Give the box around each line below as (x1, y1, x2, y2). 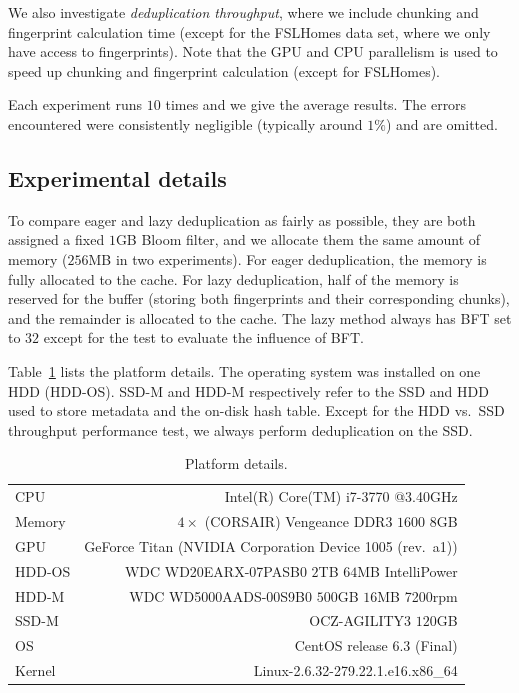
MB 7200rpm (377, 585, 458, 606)
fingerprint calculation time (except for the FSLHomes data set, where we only (8, 21, 491, 42)
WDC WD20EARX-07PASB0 (124, 560, 307, 581)
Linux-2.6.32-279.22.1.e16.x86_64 (253, 660, 458, 681)
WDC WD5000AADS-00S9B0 (129, 585, 313, 606)
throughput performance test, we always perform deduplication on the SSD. (8, 419, 473, 440)
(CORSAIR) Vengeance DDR (204, 510, 386, 531)
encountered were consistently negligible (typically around (8, 113, 363, 134)
